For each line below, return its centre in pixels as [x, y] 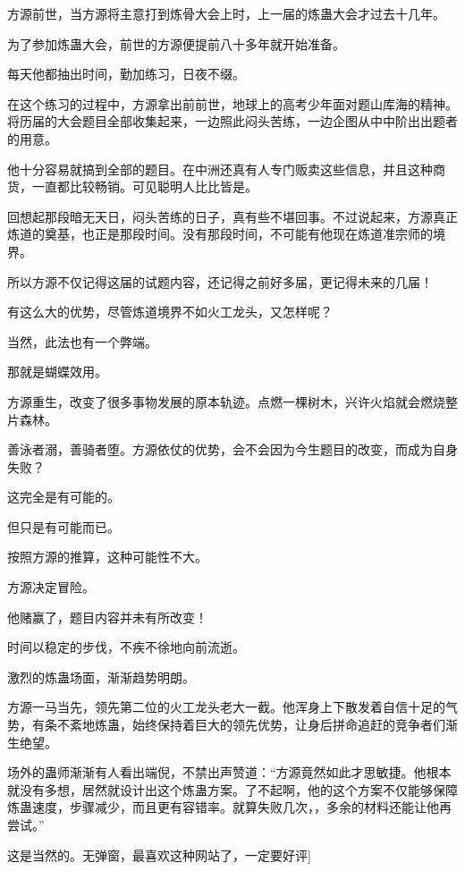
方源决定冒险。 [51, 587]
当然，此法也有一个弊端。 [82, 341]
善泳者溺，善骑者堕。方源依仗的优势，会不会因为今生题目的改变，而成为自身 [232, 449]
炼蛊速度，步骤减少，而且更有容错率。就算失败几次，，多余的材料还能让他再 [229, 807]
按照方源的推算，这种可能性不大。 [107, 557]
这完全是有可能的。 [63, 497]
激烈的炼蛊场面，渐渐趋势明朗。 [101, 677]
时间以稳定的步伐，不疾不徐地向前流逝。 [126, 647]
